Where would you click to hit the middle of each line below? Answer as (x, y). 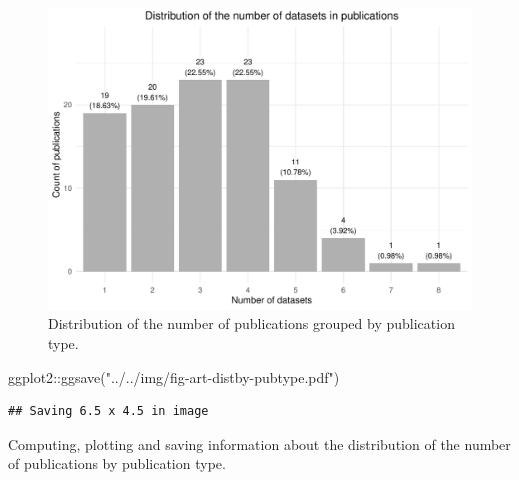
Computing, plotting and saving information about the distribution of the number (259, 443)
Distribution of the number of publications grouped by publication (251, 323)
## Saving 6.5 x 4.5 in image (108, 411)
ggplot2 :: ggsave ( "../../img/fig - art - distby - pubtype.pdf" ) (174, 376)
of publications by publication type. (117, 463)
